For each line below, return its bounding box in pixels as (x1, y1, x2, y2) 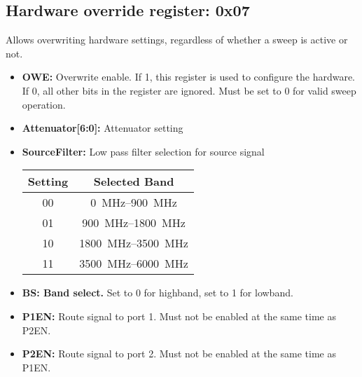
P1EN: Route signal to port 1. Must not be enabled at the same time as (22, 308, 336, 323)
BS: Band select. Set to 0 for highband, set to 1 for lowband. (22, 285, 293, 300)
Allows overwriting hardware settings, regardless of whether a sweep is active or (6, 32, 348, 47)
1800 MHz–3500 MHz (79, 235, 188, 252)
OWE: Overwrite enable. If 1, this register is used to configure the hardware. (22, 69, 355, 84)
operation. (22, 97, 66, 111)
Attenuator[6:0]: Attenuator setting (22, 121, 183, 135)
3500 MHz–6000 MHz (79, 255, 188, 272)
